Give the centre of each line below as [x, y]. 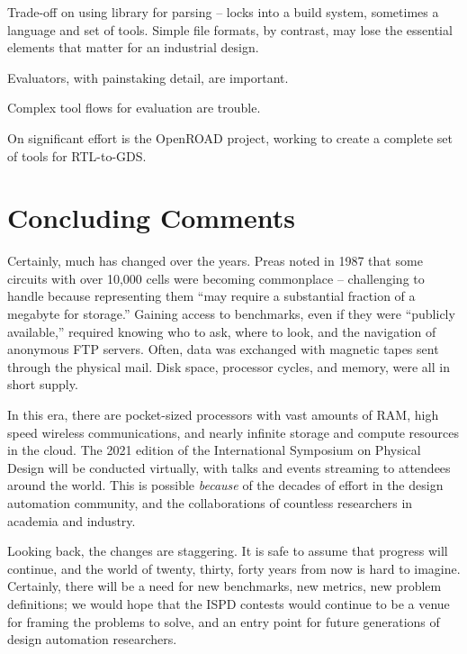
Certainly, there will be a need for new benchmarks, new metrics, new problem [225, 586]
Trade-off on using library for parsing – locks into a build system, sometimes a [223, 12]
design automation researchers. [92, 639]
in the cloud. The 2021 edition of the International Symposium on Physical [214, 450]
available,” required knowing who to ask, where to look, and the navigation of [222, 331]
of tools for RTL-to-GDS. [77, 155]
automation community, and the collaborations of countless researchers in [210, 503]
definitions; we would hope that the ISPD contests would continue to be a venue [229, 603]
